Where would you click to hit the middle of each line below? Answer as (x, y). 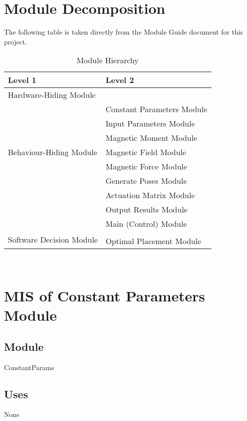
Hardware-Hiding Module (52, 95)
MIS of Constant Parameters (104, 296)
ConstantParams (29, 367)
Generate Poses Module (146, 181)
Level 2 (120, 80)
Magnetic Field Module (146, 152)
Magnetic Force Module (146, 167)
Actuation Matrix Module (150, 195)
